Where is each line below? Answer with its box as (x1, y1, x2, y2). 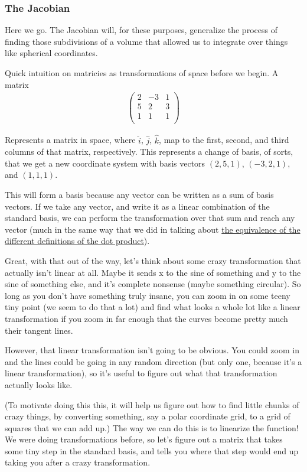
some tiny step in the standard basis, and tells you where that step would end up (5, 444, 299, 457)
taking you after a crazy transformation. (5, 456, 151, 468)
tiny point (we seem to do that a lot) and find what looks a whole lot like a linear (5, 301, 301, 313)
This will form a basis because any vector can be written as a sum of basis (5, 188, 274, 200)
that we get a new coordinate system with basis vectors (5, 157, 205, 169)
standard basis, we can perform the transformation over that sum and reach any (5, 211, 295, 224)
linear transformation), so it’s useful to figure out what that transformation (5, 367, 277, 379)
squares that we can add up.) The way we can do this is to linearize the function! (5, 421, 299, 434)
